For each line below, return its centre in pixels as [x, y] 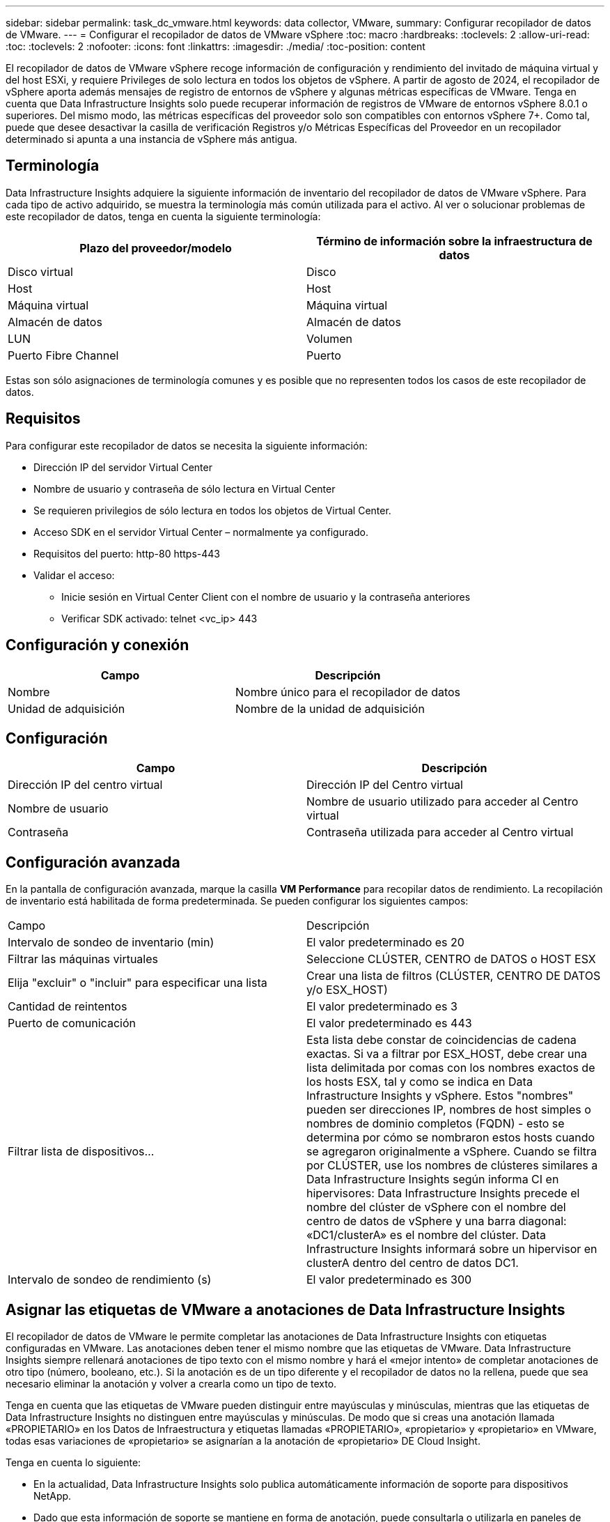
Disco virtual [40, 271]
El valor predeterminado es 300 [389, 1280]
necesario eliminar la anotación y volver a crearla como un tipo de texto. [171, 1384]
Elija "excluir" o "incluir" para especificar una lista [138, 983]
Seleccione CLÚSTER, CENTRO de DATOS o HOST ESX [451, 959]
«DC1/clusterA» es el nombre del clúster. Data [427, 1235]
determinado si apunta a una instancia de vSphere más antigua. [151, 139]
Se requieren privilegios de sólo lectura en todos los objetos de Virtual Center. [212, 510]
